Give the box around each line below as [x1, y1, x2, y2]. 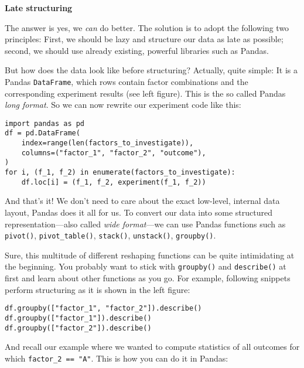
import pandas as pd [5, 119, 85, 128]
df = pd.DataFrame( [5, 129, 80, 138]
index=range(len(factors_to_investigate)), [21, 139, 194, 148]
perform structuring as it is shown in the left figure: [5, 283, 190, 295]
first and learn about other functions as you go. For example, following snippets [5, 272, 291, 284]
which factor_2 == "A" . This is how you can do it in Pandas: [5, 352, 228, 364]
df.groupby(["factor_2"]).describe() [5, 323, 152, 332]
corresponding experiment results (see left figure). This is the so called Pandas [5, 87, 286, 99]
